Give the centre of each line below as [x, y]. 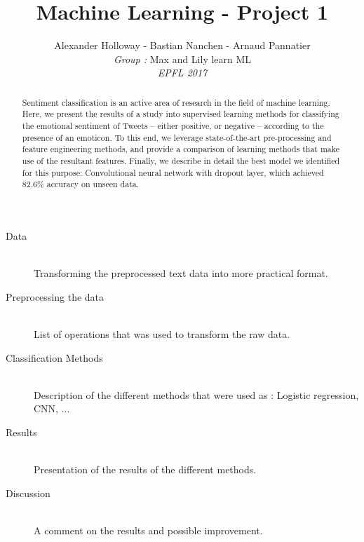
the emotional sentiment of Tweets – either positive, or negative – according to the [173, 126]
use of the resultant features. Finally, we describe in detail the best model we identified [181, 160]
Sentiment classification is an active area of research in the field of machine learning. [176, 102]
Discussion [28, 493]
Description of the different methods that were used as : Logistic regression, [196, 394]
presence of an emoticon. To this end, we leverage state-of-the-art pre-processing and [177, 137]
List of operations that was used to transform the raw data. [162, 333]
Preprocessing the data [55, 296]
